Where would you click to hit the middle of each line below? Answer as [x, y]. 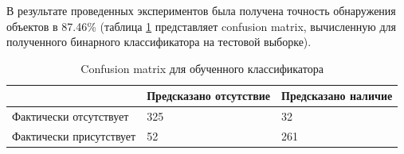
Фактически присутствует [74, 136]
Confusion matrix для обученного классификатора [202, 68]
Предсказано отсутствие [208, 96]
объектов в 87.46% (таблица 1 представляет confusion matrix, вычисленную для [201, 26]
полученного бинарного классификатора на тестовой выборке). [159, 42]
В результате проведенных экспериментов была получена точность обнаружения [201, 10]
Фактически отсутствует [71, 116]
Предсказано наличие [337, 96]
